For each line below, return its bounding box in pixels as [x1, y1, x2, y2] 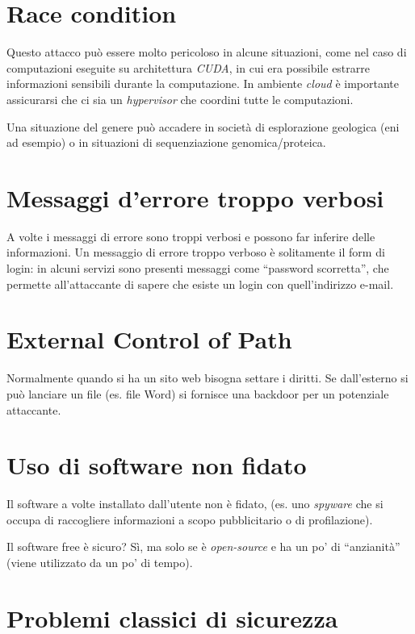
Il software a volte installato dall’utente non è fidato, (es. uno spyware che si [6, 495, 384, 512]
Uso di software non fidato [6, 448, 307, 482]
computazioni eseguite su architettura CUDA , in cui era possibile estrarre [6, 59, 370, 76]
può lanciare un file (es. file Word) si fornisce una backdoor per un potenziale [6, 385, 389, 402]
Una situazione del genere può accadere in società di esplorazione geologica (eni [6, 118, 400, 135]
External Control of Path [6, 323, 292, 356]
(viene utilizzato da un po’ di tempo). [6, 554, 193, 570]
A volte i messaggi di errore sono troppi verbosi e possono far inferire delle [6, 227, 375, 244]
